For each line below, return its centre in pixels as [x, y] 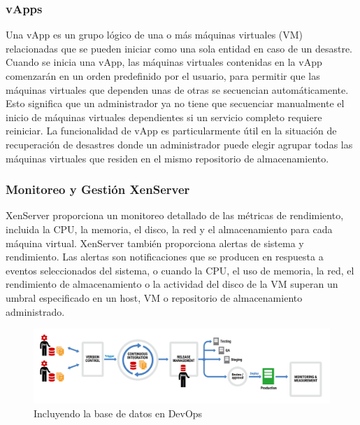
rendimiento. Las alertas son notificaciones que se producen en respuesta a [165, 257]
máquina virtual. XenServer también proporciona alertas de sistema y [155, 243]
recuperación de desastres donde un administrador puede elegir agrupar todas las [179, 144]
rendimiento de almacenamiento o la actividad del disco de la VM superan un [172, 284]
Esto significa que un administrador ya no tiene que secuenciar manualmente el [175, 103]
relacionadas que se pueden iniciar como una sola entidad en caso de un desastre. [179, 48]
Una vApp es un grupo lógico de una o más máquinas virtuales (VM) [154, 35]
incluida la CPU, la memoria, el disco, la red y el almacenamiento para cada [169, 229]
